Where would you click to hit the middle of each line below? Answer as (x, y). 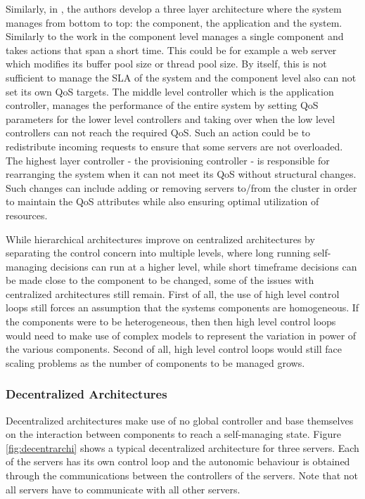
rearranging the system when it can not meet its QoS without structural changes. (181, 174)
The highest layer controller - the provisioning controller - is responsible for (168, 160)
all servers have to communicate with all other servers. (123, 489)
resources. (27, 215)
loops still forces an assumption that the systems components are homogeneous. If (182, 307)
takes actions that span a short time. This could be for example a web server (171, 50)
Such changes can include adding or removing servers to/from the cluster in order (181, 187)
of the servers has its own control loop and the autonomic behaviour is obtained (178, 461)
